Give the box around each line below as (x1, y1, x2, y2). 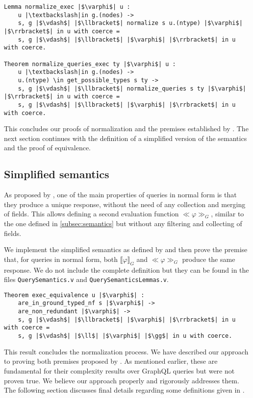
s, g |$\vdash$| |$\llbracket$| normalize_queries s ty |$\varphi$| (18, 85, 246, 92)
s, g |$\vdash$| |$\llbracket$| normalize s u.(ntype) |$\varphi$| (18, 20, 243, 27)
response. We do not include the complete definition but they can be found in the (4, 264, 249, 275)
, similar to (211, 209, 244, 219)
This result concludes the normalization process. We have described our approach (4, 346, 249, 356)
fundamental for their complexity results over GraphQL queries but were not (4, 365, 235, 375)
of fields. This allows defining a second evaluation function (4, 209, 179, 219)
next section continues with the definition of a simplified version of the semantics (4, 133, 247, 143)
